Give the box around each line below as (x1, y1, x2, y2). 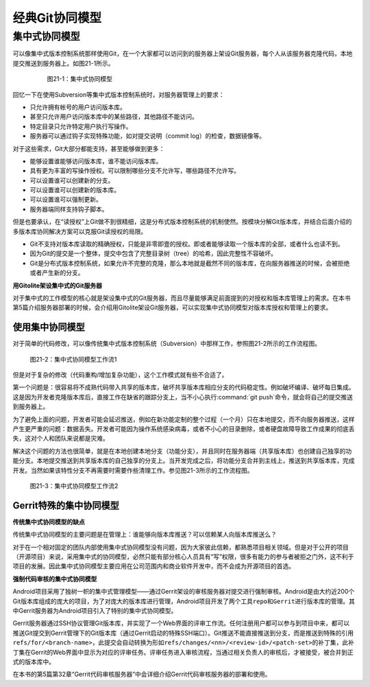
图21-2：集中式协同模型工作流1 (29, 355, 117, 363)
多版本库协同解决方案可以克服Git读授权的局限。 (12, 227, 147, 235)
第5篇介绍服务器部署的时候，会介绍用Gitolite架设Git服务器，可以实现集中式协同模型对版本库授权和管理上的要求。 (12, 303, 332, 312)
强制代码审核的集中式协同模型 (12, 574, 97, 583)
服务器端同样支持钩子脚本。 (29, 205, 108, 213)
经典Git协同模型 (12, 10, 102, 25)
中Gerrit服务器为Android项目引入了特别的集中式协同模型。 (12, 607, 177, 614)
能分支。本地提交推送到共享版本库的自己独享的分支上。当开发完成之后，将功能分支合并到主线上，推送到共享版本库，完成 (12, 456, 355, 465)
